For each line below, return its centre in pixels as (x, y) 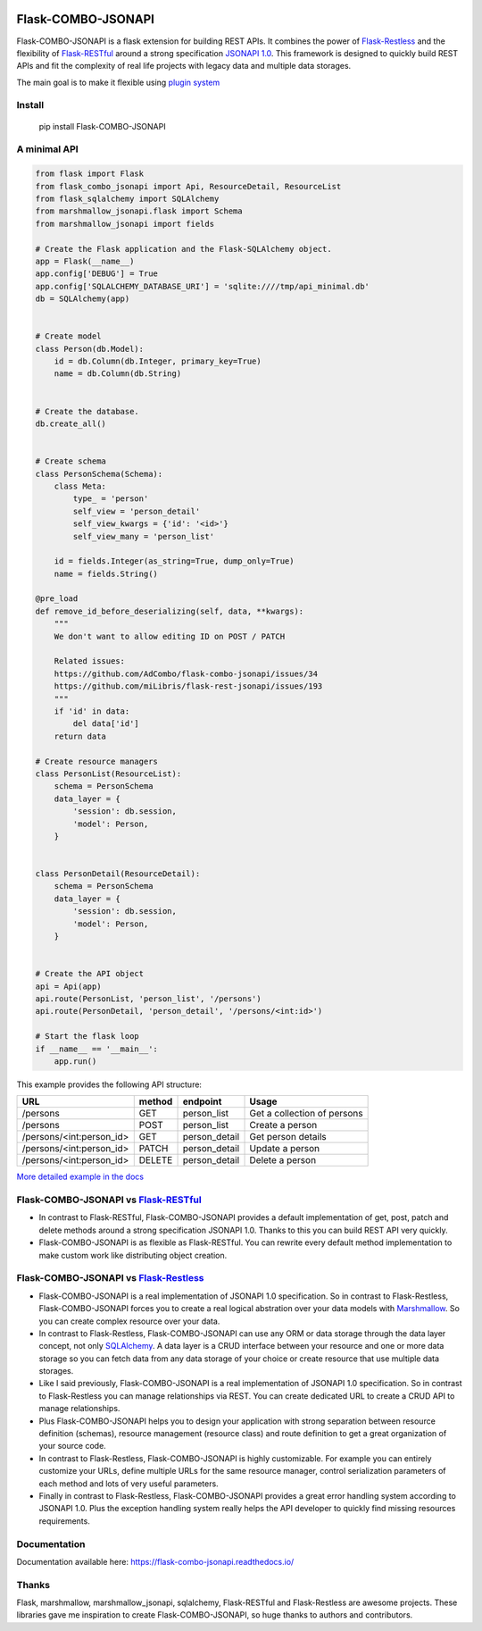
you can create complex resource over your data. (129, 1321)
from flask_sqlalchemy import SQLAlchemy (127, 198)
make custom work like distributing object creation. (133, 1255)
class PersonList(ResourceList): (108, 774)
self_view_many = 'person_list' (143, 536)
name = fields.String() (106, 573)
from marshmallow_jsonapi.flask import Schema (139, 211)
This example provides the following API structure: (109, 1084)
